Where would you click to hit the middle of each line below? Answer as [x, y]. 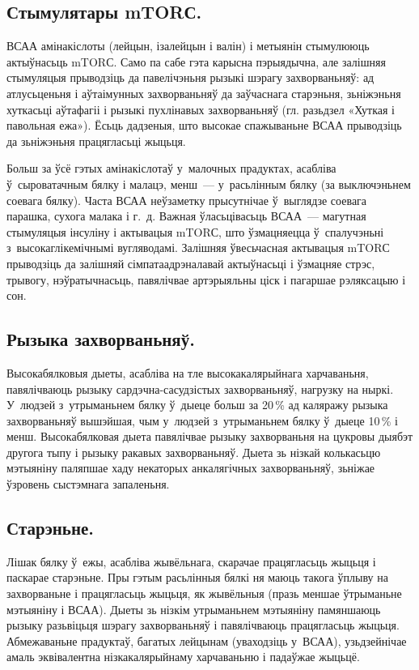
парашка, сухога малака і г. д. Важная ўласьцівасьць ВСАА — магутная [186, 216]
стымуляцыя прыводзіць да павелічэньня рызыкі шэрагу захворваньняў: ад [190, 77]
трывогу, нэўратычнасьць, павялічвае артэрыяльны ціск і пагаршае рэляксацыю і [206, 279]
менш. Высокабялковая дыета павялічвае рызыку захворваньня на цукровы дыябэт [210, 436]
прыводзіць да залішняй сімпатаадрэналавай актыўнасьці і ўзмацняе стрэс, [191, 263]
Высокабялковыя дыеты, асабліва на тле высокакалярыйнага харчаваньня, [188, 372]
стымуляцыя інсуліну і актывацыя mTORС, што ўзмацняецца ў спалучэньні [195, 231]
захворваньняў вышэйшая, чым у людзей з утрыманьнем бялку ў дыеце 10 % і [202, 420]
